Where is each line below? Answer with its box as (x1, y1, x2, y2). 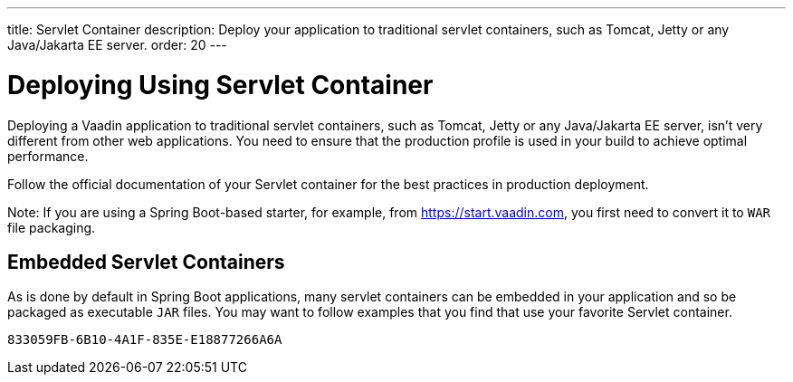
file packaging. (7, 219, 96, 235)
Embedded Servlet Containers (7, 250, 285, 273)
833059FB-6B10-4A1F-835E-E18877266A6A (7, 332, 282, 348)
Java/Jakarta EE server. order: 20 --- (7, 37, 227, 53)
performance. (7, 148, 89, 164)
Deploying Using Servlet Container (7, 69, 434, 100)
